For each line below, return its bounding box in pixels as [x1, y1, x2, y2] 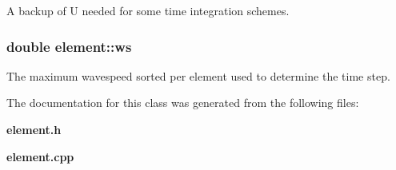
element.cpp [6, 148, 74, 164]
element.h [6, 121, 62, 137]
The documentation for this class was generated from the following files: [6, 94, 359, 111]
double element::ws [6, 36, 132, 56]
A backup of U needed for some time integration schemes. [6, 2, 290, 18]
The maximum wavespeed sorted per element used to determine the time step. [6, 67, 390, 84]
